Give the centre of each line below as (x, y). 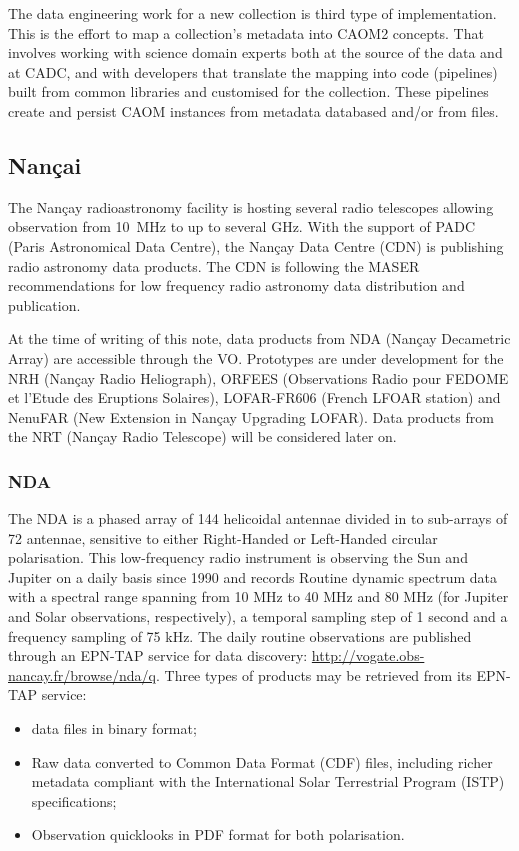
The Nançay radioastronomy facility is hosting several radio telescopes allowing (251, 206)
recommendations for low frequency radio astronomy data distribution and (236, 285)
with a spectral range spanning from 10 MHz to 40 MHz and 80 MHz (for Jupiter (258, 596)
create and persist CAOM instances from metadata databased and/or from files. (253, 110)
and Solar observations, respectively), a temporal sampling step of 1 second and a (258, 616)
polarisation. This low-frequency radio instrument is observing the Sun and (238, 557)
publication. (44, 304)
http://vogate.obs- (368, 655)
